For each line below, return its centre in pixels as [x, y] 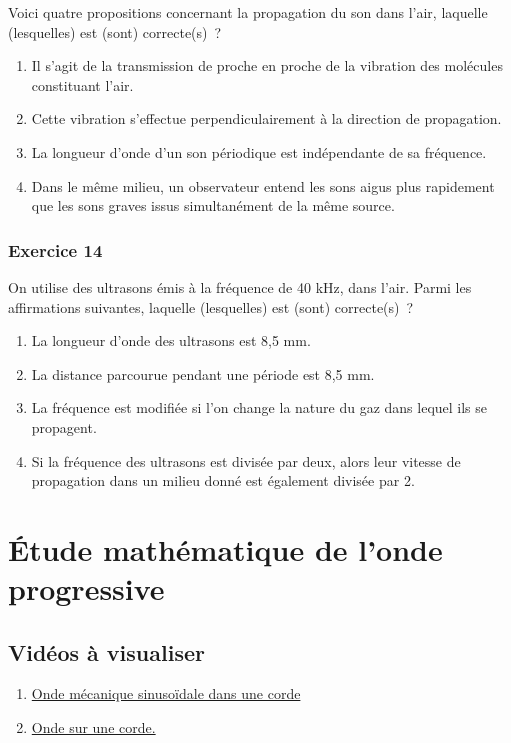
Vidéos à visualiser [106, 651]
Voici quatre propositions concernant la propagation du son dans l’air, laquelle [248, 12]
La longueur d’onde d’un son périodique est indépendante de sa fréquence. [259, 151]
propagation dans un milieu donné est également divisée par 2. [223, 480]
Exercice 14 [55, 249]
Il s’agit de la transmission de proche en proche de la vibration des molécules [267, 65]
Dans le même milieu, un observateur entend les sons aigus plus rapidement [263, 185]
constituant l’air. [82, 84]
